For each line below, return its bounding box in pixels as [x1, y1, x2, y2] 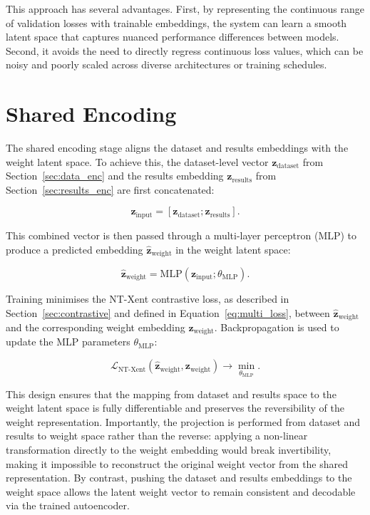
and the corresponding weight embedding [6, 320, 185, 335]
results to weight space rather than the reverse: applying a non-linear [6, 428, 308, 443]
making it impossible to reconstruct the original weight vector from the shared [6, 456, 349, 471]
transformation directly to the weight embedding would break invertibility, [6, 442, 332, 457]
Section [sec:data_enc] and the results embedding [6, 168, 224, 183]
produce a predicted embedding [6, 241, 143, 256]
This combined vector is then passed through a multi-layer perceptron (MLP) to [6, 227, 357, 242]
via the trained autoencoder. [6, 498, 130, 513]
